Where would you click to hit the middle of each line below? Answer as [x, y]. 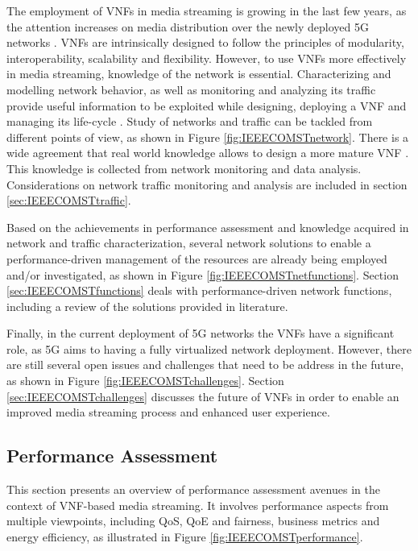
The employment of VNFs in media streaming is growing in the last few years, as [207, 10]
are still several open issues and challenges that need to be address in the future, [205, 365]
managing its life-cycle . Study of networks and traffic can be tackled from [190, 121]
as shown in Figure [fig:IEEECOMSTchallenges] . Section [145, 381]
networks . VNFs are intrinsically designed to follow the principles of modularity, [205, 42]
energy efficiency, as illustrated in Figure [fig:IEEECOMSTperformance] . [185, 536]
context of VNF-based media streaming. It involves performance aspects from [198, 505]
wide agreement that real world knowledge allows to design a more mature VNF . [208, 153]
